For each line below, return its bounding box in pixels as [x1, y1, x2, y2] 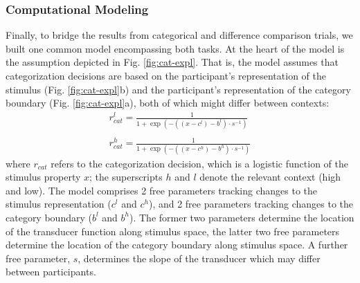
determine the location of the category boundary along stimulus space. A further [6, 237, 348, 252]
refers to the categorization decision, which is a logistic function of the [51, 156, 348, 170]
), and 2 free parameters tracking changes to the [148, 197, 354, 211]
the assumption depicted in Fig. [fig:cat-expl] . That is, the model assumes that [6, 55, 339, 69]
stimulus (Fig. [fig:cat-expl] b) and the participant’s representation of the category [6, 82, 351, 96]
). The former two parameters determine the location [129, 210, 354, 224]
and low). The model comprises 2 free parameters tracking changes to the [6, 183, 318, 197]
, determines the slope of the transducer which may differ [78, 250, 321, 265]
